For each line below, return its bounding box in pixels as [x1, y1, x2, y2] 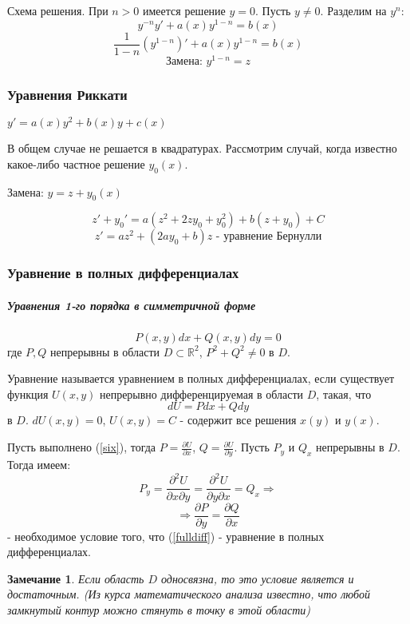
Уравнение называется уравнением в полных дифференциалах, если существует [7, 370, 395, 387]
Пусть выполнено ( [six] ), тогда [7, 439, 156, 455]
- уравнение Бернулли [215, 231, 322, 243]
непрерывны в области [50, 343, 160, 360]
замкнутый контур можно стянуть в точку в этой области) [7, 601, 311, 618]
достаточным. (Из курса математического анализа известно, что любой [7, 586, 370, 602]
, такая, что [316, 385, 372, 402]
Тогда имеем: [7, 456, 71, 473]
